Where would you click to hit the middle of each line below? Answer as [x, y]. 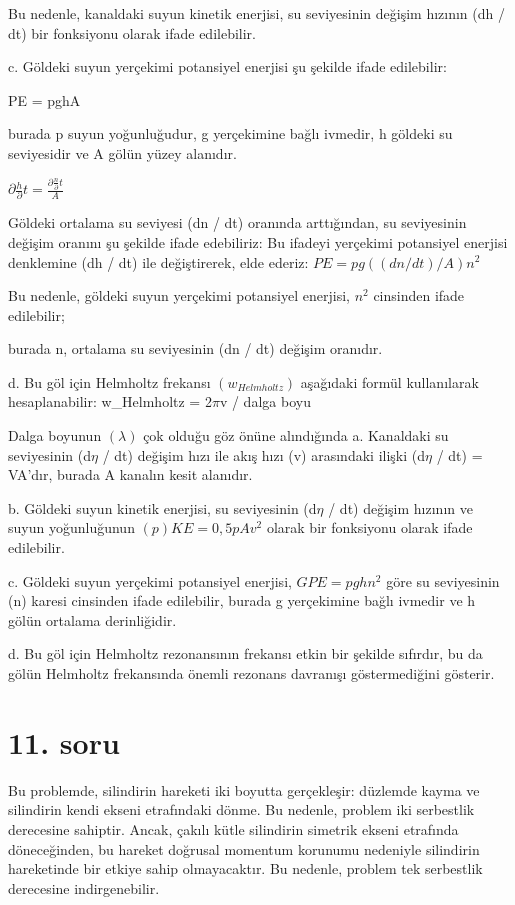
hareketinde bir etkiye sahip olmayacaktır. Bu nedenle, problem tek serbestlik [245, 868]
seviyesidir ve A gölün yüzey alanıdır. [122, 152]
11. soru [64, 741]
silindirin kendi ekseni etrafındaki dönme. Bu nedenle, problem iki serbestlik [241, 809]
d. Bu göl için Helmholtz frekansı [109, 381]
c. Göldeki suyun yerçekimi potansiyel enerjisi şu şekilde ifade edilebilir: [227, 66]
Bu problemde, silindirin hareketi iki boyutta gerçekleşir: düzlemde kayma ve [244, 789]
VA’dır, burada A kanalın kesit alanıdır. [130, 474]
